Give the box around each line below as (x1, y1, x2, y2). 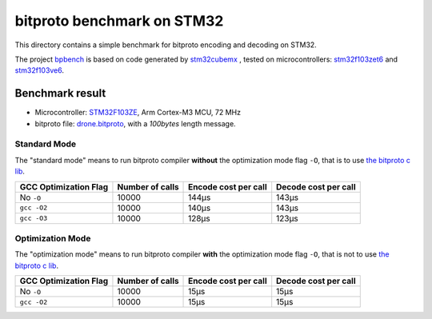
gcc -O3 (19, 214, 48, 223)
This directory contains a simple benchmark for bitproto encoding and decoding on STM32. (14, 40, 318, 50)
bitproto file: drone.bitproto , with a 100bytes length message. (34, 118, 236, 128)
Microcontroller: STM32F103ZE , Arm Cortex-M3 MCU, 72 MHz (34, 108, 242, 118)
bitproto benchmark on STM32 (14, 12, 224, 30)
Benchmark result (14, 86, 106, 100)
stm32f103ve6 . (14, 66, 64, 75)
